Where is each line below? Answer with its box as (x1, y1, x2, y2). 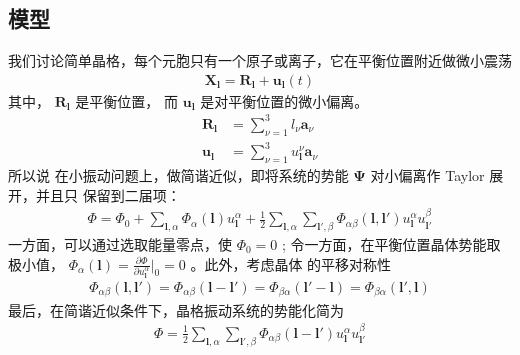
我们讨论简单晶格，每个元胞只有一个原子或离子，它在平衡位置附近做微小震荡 (8, 50, 512, 71)
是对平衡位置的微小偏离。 (200, 90, 369, 111)
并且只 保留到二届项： (35, 184, 181, 205)
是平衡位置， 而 (75, 90, 179, 111)
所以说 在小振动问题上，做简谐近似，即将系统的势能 (8, 165, 349, 186)
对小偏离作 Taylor (370, 165, 485, 186)
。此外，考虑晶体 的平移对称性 (190, 253, 392, 274)
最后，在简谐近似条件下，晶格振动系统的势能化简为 (8, 299, 344, 320)
